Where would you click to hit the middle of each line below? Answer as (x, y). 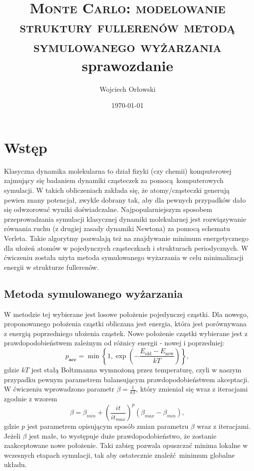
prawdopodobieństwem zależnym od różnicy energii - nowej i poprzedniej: (114, 343)
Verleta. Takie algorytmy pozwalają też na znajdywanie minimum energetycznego (126, 238)
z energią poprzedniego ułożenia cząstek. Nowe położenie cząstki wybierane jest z (126, 333)
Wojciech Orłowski (127, 89)
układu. (15, 464)
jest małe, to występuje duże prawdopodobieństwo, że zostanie (123, 435)
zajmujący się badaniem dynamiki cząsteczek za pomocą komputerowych (114, 180)
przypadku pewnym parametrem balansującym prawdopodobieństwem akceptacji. (127, 379)
